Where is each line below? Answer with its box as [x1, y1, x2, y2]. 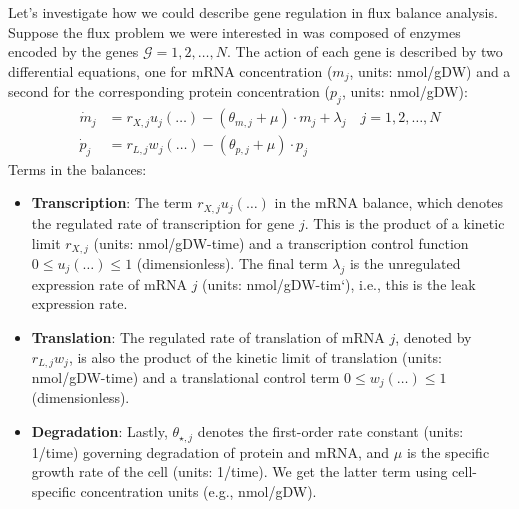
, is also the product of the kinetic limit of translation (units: [68, 346, 442, 367]
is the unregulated [349, 252, 461, 273]
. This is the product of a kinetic [304, 212, 505, 233]
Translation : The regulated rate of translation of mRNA [31, 326, 385, 347]
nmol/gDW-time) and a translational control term [31, 367, 340, 388]
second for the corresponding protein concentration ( [8, 81, 330, 102]
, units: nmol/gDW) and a [349, 60, 511, 81]
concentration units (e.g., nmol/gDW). [80, 480, 317, 501]
